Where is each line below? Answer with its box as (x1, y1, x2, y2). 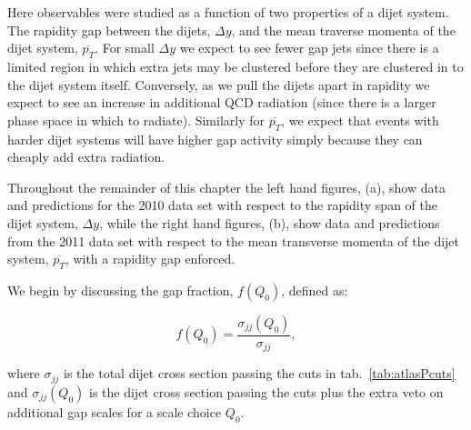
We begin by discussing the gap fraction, (7, 280, 234, 299)
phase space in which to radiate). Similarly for (7, 110, 266, 129)
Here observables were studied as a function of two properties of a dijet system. (7, 3, 449, 21)
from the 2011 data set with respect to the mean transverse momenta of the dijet (7, 231, 460, 250)
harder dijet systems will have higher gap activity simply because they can (7, 129, 423, 148)
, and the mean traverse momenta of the (231, 20, 456, 39)
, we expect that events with (281, 110, 439, 129)
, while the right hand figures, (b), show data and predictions (99, 213, 440, 232)
